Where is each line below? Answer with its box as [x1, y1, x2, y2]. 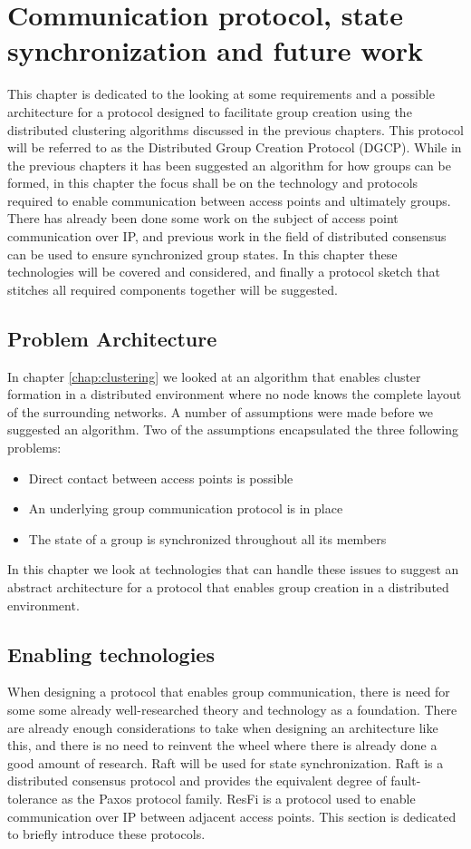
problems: [7, 438, 62, 457]
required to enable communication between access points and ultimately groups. [7, 190, 451, 210]
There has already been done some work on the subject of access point [7, 209, 399, 228]
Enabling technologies [7, 639, 215, 668]
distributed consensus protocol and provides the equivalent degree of [7, 771, 387, 790]
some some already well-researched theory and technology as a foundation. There [7, 699, 457, 718]
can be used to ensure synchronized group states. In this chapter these [7, 244, 398, 263]
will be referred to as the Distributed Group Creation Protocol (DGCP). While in [7, 138, 462, 157]
